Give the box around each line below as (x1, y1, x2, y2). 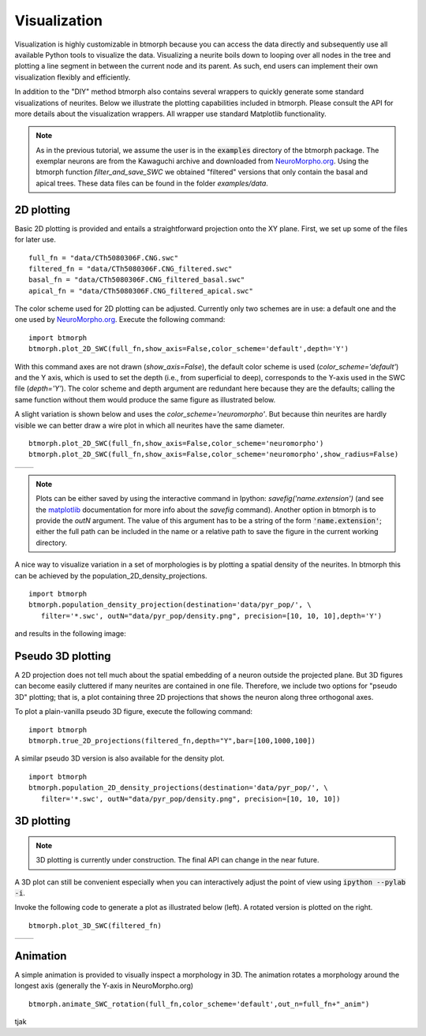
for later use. (14, 235, 57, 245)
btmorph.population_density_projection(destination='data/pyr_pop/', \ (28, 600, 312, 609)
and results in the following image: (14, 629, 126, 638)
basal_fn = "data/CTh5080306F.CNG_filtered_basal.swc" (28, 275, 245, 284)
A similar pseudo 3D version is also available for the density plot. (14, 754, 225, 763)
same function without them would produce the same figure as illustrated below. (14, 395, 276, 404)
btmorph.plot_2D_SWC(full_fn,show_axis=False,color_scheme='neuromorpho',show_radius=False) (28, 450, 399, 459)
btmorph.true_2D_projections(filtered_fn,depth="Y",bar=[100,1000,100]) (28, 736, 316, 745)
